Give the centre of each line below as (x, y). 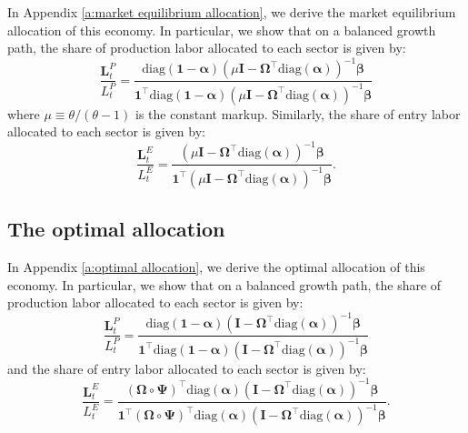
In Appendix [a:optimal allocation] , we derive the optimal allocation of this (216, 266)
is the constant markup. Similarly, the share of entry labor (298, 113)
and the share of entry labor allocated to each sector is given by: (187, 368)
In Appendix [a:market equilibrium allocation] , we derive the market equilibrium (232, 12)
